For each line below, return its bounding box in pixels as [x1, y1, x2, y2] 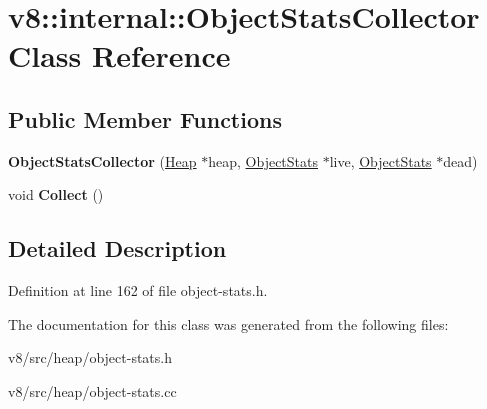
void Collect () [8, 184, 104, 205]
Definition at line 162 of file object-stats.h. [8, 280, 268, 301]
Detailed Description [8, 233, 227, 264]
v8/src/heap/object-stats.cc [8, 380, 177, 401]
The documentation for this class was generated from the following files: [8, 313, 449, 334]
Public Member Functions [8, 103, 282, 134]
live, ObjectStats [329, 150, 432, 171]
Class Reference [8, 35, 231, 76]
